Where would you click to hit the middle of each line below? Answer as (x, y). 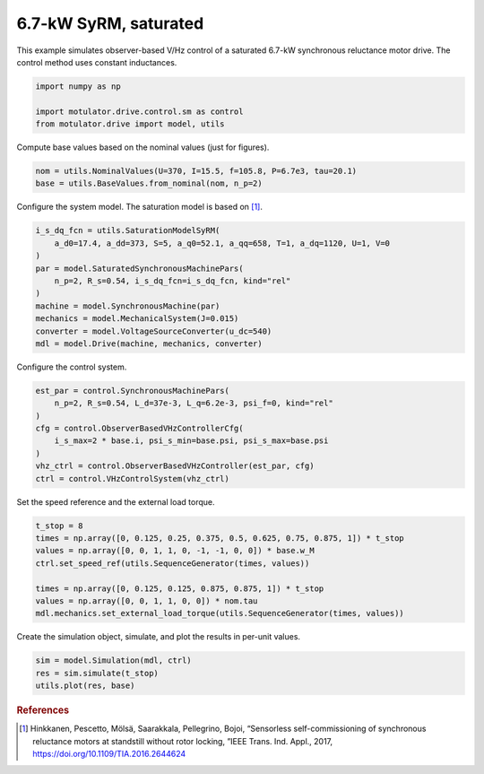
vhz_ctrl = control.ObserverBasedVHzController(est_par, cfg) (175, 466)
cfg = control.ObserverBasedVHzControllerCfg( (139, 429)
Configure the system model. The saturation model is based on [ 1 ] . (140, 207)
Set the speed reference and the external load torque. (116, 501)
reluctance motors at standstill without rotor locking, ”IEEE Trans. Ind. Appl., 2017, (183, 741)
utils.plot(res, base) (85, 686)
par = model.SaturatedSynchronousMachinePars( (139, 268)
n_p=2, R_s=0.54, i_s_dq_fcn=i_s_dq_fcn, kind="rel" (173, 281)
